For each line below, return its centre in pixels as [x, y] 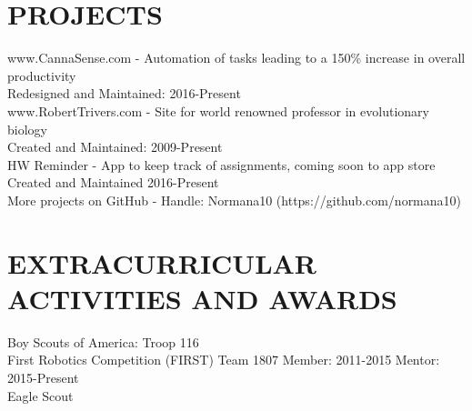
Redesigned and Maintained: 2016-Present [124, 93]
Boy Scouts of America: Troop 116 [103, 341]
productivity [42, 75]
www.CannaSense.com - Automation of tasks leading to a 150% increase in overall [236, 58]
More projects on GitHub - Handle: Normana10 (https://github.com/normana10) [235, 200]
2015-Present [43, 377]
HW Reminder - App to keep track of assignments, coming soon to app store [221, 164]
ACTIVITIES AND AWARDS [202, 298]
